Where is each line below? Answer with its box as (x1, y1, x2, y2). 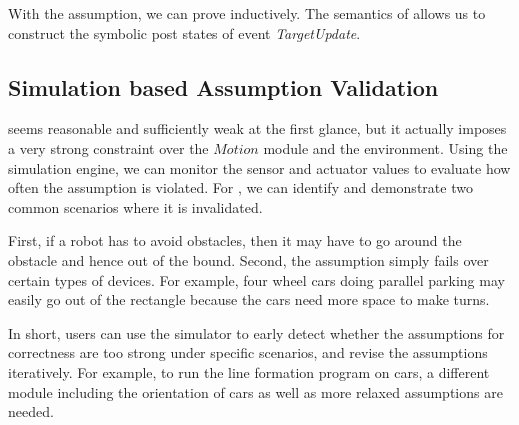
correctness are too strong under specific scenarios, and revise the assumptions (8, 342, 488, 363)
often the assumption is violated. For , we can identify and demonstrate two (8, 177, 473, 198)
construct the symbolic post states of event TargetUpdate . (8, 22, 361, 43)
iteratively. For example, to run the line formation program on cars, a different (8, 361, 490, 382)
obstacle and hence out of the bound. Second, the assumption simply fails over (8, 249, 489, 270)
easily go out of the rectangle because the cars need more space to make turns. (8, 289, 490, 310)
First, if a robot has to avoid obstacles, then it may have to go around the (8, 230, 462, 251)
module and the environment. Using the (263, 137, 508, 158)
